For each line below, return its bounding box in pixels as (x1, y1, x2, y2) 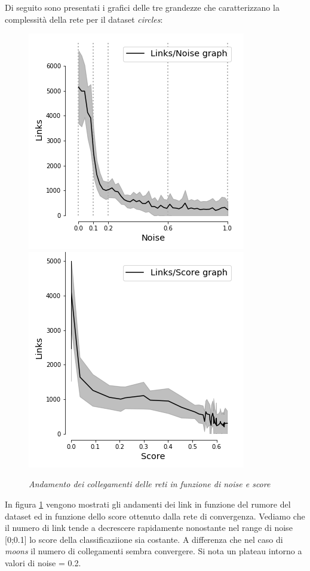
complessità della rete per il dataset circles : (5, 13, 163, 25)
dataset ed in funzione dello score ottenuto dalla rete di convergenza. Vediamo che (5, 509, 305, 522)
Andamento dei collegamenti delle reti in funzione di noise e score (29, 478, 271, 490)
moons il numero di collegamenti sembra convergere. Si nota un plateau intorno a (5, 545, 302, 557)
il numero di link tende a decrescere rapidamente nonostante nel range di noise (5, 521, 293, 534)
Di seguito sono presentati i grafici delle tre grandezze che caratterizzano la (5, 1, 280, 13)
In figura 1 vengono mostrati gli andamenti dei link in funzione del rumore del (5, 497, 291, 510)
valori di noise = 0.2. (5, 556, 81, 569)
